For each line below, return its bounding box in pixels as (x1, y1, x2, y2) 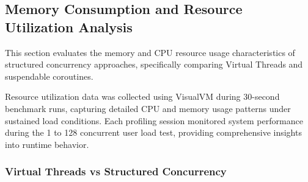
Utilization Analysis (5, 17, 133, 36)
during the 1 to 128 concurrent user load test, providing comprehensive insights (5, 126, 302, 139)
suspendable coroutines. (5, 69, 94, 82)
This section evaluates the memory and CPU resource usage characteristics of (5, 46, 295, 58)
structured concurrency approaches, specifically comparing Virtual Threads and (5, 58, 303, 71)
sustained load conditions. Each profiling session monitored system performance (5, 114, 303, 127)
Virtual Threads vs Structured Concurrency (5, 164, 227, 179)
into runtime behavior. (5, 138, 89, 150)
